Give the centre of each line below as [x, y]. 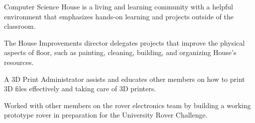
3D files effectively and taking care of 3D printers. [80, 89]
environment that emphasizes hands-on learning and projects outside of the [119, 16]
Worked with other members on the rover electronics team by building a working [127, 105]
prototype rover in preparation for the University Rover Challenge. [106, 115]
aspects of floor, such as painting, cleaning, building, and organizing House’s [120, 52]
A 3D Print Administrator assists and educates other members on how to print [125, 79]
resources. [19, 62]
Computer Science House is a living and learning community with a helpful [119, 6]
